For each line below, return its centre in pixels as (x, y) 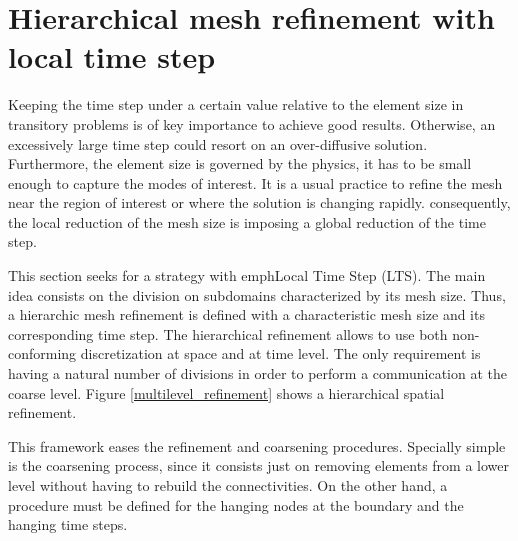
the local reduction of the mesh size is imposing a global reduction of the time (247, 221)
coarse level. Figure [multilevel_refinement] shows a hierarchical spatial (226, 392)
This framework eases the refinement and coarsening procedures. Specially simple (257, 445)
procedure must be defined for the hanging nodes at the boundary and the (236, 504)
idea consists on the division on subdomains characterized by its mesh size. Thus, (257, 294)
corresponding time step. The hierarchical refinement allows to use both (228, 333)
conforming (42, 353)
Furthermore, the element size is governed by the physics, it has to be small (240, 163)
